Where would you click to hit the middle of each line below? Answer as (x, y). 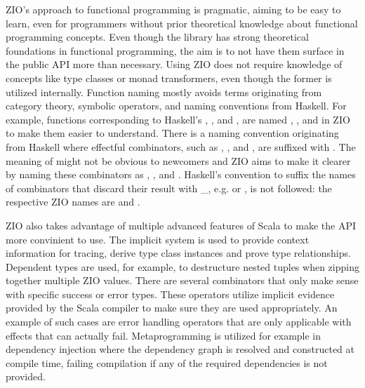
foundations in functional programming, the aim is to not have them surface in (175, 50)
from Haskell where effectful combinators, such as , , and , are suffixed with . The (181, 146)
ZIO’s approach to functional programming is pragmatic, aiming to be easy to (173, 9)
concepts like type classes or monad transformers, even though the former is (169, 78)
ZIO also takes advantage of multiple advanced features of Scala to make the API (181, 225)
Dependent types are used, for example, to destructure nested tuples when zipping (182, 266)
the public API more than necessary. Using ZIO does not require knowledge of (174, 64)
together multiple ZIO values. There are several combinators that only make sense (182, 280)
